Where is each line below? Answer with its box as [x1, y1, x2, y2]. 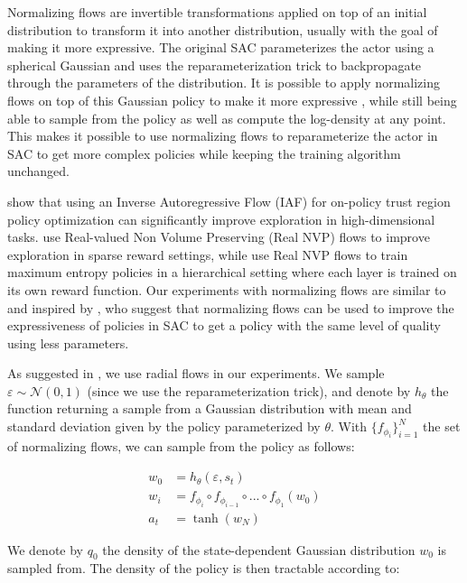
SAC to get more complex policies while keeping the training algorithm [7, 143, 401, 162]
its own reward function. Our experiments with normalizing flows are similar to [7, 280, 446, 299]
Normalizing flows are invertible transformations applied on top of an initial [7, 3, 427, 21]
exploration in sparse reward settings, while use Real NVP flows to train [7, 245, 408, 264]
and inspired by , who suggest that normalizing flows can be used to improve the [7, 298, 454, 317]
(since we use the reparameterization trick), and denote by [87, 381, 411, 400]
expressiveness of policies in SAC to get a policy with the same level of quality [7, 316, 441, 335]
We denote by [7, 540, 83, 559]
